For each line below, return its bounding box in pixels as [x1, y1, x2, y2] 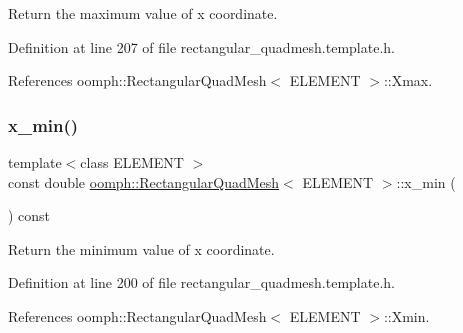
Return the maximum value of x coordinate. [8, 3, 278, 23]
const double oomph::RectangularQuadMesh [8, 171, 280, 192]
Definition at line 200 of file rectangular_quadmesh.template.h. [8, 272, 395, 293]
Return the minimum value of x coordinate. [8, 238, 275, 259]
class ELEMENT [80, 152, 184, 172]
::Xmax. [383, 70, 433, 91]
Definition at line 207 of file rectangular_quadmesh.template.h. [8, 36, 395, 57]
